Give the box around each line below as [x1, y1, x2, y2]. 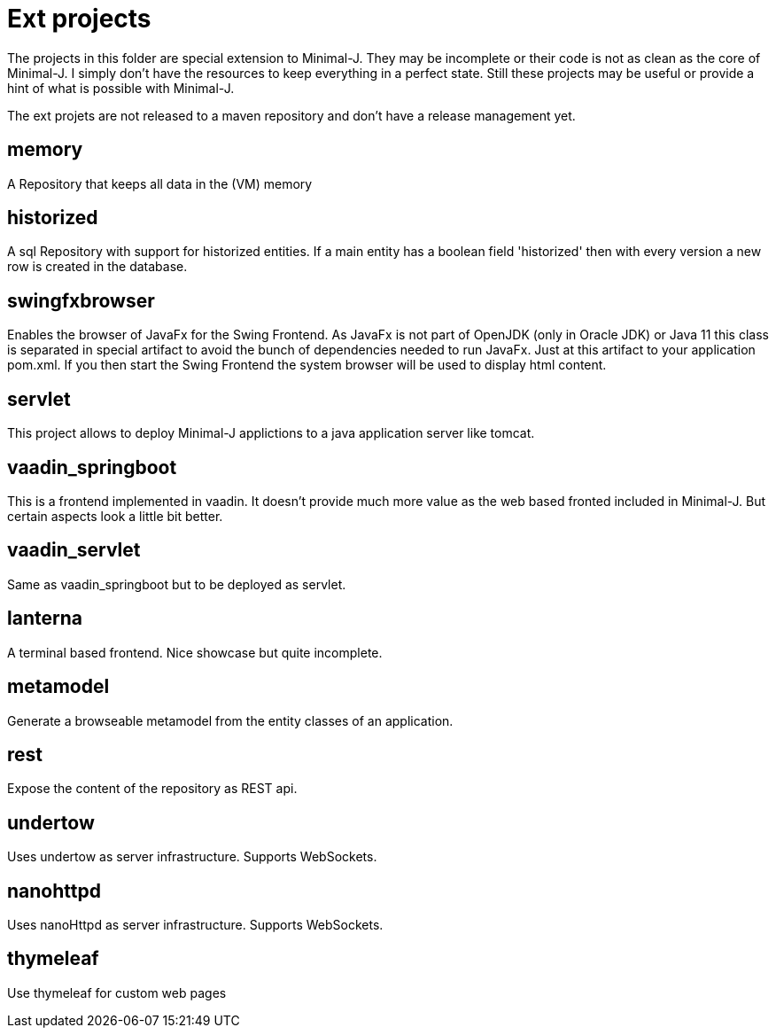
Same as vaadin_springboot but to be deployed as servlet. [7, 576, 346, 592]
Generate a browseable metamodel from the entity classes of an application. [7, 712, 454, 728]
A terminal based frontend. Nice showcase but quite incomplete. [7, 644, 383, 660]
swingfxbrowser [7, 289, 155, 312]
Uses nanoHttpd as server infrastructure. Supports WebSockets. [7, 917, 384, 933]
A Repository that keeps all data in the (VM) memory [7, 175, 313, 191]
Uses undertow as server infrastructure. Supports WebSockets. [7, 849, 377, 865]
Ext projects [7, 4, 151, 34]
